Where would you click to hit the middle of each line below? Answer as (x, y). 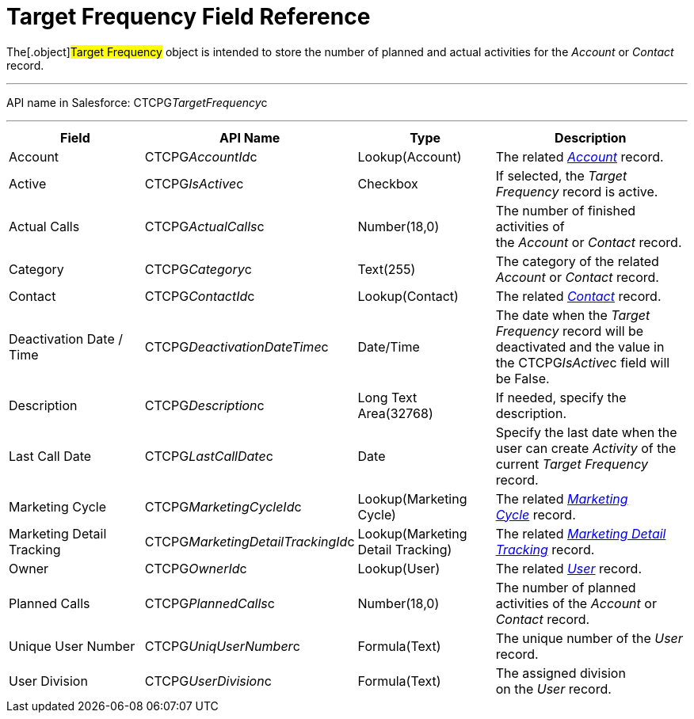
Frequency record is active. (577, 191)
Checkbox (388, 183)
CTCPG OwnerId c (196, 568)
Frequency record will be (570, 331)
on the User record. (553, 689)
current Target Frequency (572, 464)
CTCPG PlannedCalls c (210, 603)
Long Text (387, 397)
